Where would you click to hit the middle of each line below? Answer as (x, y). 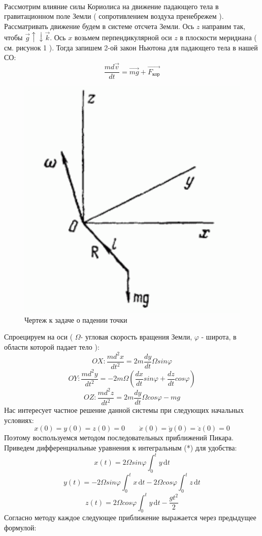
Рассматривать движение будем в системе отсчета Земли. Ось (99, 26)
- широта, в (219, 337)
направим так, (224, 26)
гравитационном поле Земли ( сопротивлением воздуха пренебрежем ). (114, 16)
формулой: (20, 528)
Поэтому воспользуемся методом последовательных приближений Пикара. (119, 438)
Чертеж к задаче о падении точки (76, 319)
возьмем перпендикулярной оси (123, 37)
